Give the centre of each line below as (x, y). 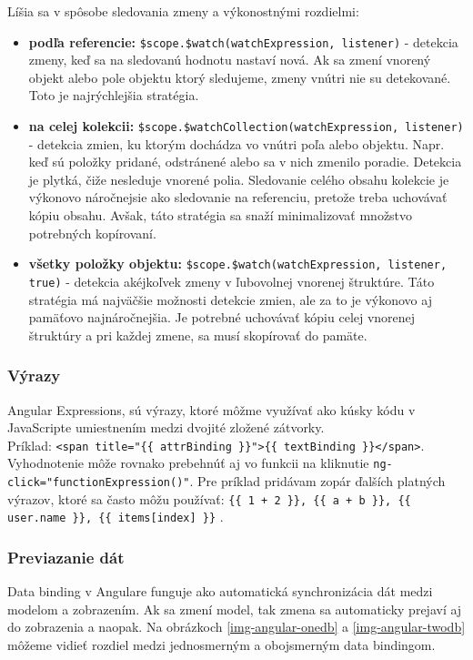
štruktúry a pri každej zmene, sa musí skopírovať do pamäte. (198, 335)
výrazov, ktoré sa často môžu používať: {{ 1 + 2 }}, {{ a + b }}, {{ (209, 498)
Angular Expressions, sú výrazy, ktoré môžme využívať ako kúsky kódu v (211, 409)
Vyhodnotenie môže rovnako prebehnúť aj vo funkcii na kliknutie (188, 463)
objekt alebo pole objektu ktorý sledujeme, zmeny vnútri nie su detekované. (240, 77)
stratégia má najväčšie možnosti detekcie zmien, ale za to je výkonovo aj (230, 299)
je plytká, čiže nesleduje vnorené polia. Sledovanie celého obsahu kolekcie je (239, 179)
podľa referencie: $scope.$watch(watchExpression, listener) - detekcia (243, 41)
